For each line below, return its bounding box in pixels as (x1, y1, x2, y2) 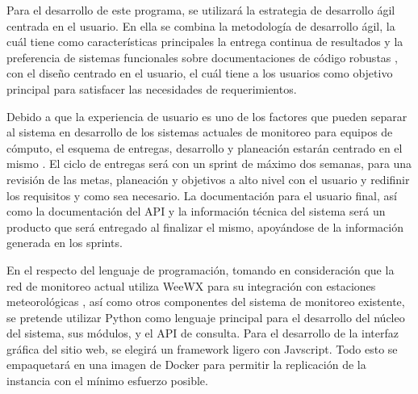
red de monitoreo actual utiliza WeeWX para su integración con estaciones (6, 277, 376, 294)
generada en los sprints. (6, 234, 123, 251)
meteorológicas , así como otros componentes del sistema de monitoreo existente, (6, 293, 405, 310)
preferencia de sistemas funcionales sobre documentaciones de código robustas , (6, 48, 398, 65)
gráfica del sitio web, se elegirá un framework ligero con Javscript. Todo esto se (6, 340, 398, 357)
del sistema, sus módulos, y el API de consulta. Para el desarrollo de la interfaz (6, 325, 399, 342)
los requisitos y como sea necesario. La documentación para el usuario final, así (6, 187, 397, 203)
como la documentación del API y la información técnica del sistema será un (6, 203, 386, 220)
